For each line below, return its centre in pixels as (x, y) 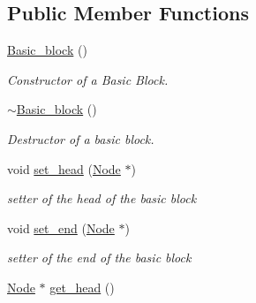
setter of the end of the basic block (99, 258)
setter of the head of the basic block (102, 198)
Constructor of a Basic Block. (88, 79)
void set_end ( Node (61, 227)
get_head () (82, 287)
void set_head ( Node (64, 168)
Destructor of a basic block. (81, 138)
